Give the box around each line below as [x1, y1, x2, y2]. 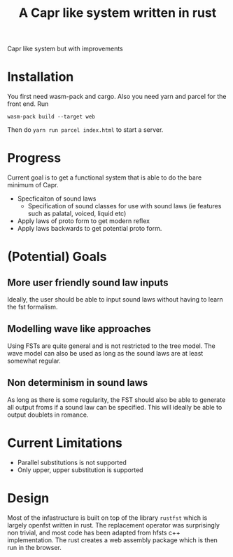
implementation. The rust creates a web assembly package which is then [7, 535, 218, 544]
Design [7, 490, 50, 506]
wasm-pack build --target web [7, 114, 96, 121]
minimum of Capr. [7, 181, 59, 189]
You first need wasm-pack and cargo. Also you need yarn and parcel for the [7, 93, 227, 101]
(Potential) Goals [7, 249, 107, 264]
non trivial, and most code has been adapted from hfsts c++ [7, 528, 181, 537]
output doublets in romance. [7, 410, 89, 419]
